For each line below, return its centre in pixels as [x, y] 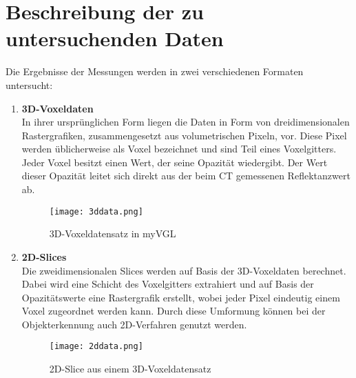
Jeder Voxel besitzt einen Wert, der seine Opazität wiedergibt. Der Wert [175, 162]
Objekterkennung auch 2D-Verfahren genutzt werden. [134, 324]
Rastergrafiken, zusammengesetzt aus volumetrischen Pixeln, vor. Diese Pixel [184, 135]
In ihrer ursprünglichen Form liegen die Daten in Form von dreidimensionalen [186, 122]
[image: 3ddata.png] [96, 211]
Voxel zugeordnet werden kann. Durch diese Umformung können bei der [174, 311]
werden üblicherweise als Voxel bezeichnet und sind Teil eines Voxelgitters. [179, 149]
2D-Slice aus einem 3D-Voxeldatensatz [130, 369]
